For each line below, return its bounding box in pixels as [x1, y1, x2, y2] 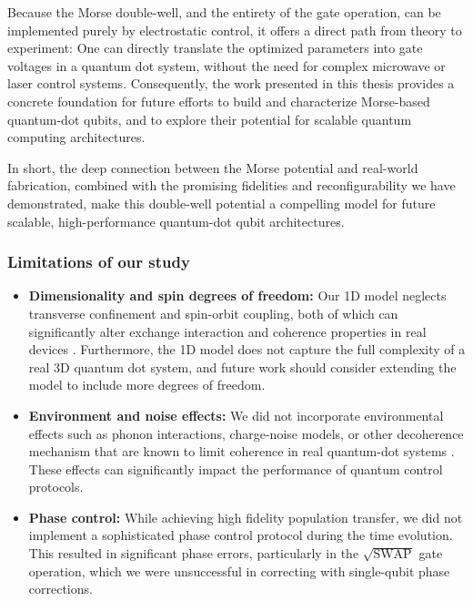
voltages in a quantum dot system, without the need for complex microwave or [7, 56, 446, 75]
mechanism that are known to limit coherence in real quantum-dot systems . [28, 442, 455, 461]
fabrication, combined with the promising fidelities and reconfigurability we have [7, 176, 456, 195]
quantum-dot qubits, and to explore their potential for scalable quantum [7, 109, 412, 128]
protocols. [28, 477, 84, 496]
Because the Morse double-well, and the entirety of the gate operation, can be [7, 3, 441, 21]
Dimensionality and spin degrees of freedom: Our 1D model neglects [28, 286, 447, 305]
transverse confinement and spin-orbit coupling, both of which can [28, 303, 398, 322]
